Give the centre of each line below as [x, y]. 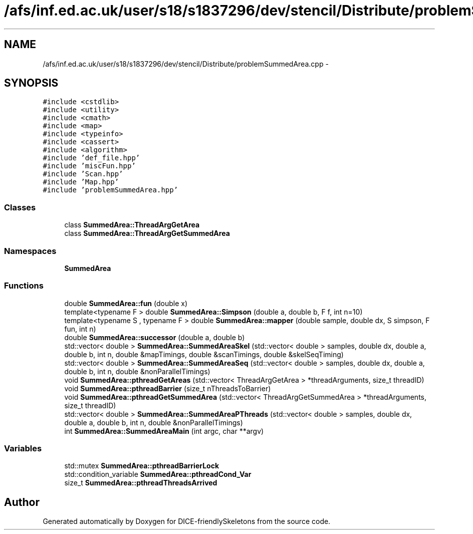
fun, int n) [80, 329]
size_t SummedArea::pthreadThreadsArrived [141, 483]
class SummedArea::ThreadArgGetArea [132, 225]
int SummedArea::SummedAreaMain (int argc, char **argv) [164, 431]
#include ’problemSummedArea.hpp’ [110, 190]
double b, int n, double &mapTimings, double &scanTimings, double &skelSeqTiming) [204, 354]
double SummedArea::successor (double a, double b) [155, 337]
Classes [20, 207]
